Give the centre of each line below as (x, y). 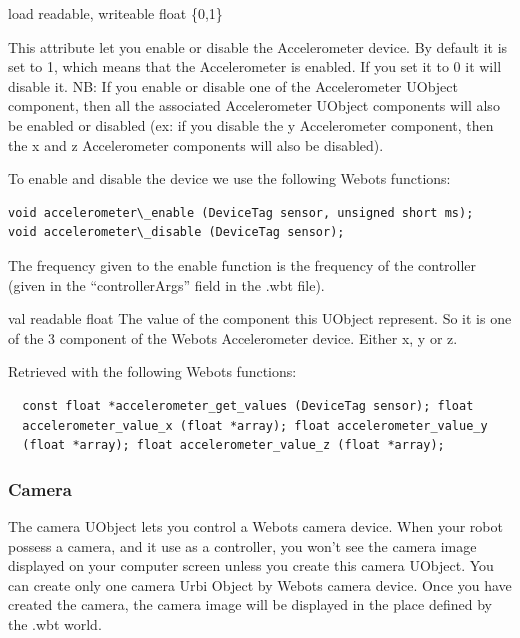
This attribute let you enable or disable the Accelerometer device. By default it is (258, 46)
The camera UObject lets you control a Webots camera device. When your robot (255, 525)
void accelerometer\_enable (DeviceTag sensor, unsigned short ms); (241, 212)
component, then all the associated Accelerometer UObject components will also (254, 105)
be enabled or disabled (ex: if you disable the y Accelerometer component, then (251, 124)
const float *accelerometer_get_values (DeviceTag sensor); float (248, 405)
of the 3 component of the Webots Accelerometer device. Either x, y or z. (233, 337)
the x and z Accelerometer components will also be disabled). (196, 144)
